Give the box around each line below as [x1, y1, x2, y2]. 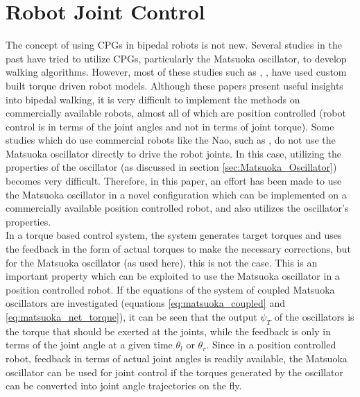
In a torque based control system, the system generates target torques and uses [6, 228, 342, 242]
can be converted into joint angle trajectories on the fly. [6, 378, 242, 393]
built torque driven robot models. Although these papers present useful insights [6, 78, 343, 92]
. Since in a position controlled [206, 337, 336, 352]
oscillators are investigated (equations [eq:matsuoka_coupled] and [6, 296, 285, 310]
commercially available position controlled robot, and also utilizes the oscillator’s [6, 201, 349, 215]
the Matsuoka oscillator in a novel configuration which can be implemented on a [6, 187, 347, 201]
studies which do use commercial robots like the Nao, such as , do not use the [6, 133, 336, 147]
